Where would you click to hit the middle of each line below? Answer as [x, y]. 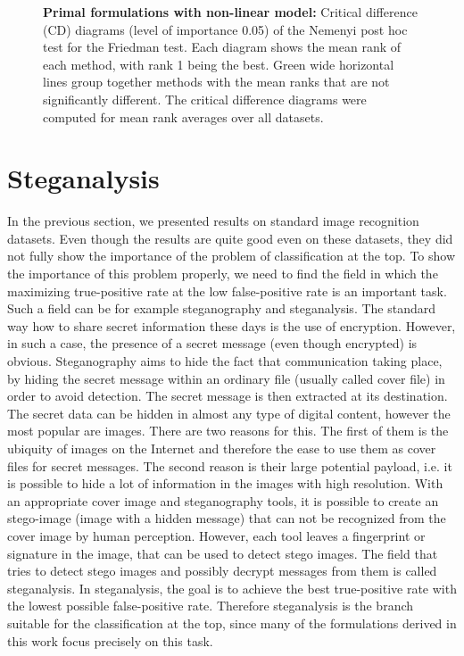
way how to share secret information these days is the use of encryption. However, [232, 325]
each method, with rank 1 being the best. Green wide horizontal [219, 64]
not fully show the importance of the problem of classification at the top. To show [232, 256]
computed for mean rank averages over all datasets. [183, 116]
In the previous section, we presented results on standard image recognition [213, 221]
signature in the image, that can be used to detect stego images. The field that [223, 553]
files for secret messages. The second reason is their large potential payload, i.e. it [230, 465]
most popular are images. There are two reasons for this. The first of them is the [228, 431]
